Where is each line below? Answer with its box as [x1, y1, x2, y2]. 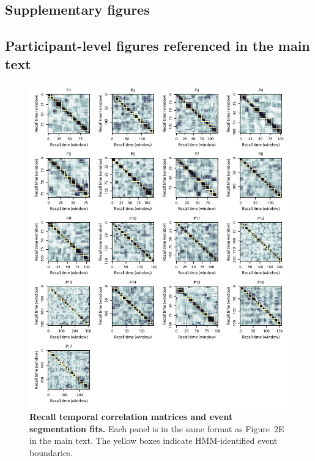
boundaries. [29, 446, 73, 459]
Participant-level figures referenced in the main [5, 36, 310, 55]
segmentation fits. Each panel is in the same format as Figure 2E [29, 422, 284, 435]
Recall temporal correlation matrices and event [29, 410, 233, 423]
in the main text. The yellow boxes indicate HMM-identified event [29, 434, 278, 447]
